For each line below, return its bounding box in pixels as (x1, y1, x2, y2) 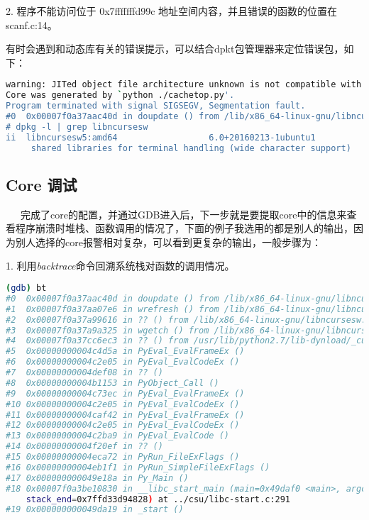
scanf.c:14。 (6, 17, 57, 32)
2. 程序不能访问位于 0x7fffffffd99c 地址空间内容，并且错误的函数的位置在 (6, 4, 338, 18)
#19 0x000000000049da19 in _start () (6, 504, 184, 515)
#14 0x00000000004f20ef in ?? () (6, 441, 163, 452)
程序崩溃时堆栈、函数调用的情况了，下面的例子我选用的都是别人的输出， (15, 221, 353, 236)
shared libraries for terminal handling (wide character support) (31, 143, 351, 153)
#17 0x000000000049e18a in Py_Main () (6, 472, 189, 483)
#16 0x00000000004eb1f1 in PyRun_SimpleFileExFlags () (6, 462, 270, 472)
